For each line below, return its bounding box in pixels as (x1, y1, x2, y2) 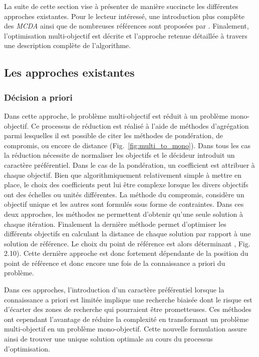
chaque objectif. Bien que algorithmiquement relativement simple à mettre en (4, 169, 242, 180)
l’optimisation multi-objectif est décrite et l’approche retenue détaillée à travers (4, 30, 247, 41)
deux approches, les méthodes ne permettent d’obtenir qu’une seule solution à (4, 208, 243, 219)
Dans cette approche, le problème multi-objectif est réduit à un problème (4, 110, 228, 121)
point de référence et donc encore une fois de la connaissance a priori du (4, 257, 225, 268)
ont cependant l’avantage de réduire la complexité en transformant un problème (4, 313, 249, 324)
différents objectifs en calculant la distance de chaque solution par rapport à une (4, 228, 251, 239)
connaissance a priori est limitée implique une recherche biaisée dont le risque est (4, 294, 252, 304)
